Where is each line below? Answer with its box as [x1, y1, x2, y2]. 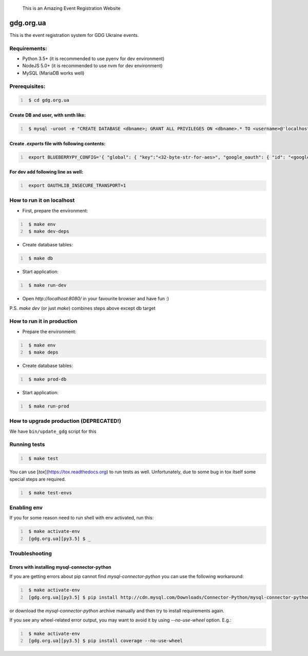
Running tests [9, 441, 45, 448]
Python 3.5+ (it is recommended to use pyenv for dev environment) [22, 55, 165, 62]
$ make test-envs [28, 490, 72, 495]
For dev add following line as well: [9, 169, 84, 175]
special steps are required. [9, 476, 66, 482]
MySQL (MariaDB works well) [22, 70, 85, 76]
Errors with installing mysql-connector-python [9, 564, 111, 570]
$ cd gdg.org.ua [28, 98, 69, 103]
